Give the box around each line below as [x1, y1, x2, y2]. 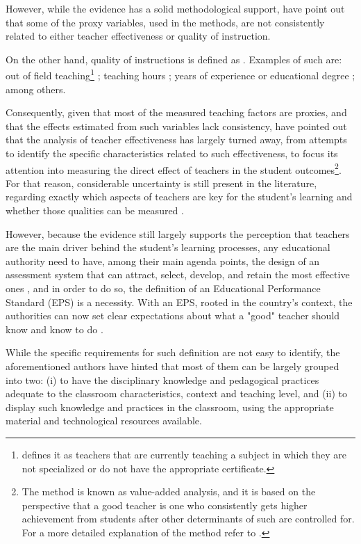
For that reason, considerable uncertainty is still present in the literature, [6, 175, 317, 190]
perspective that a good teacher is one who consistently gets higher [22, 497, 308, 512]
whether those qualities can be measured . [6, 203, 184, 218]
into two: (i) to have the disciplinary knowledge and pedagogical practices [6, 372, 319, 387]
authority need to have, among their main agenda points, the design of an [6, 253, 320, 268]
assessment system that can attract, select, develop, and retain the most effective [6, 267, 350, 282]
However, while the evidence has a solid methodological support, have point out [6, 1, 345, 15]
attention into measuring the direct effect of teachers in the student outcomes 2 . [6, 160, 342, 177]
